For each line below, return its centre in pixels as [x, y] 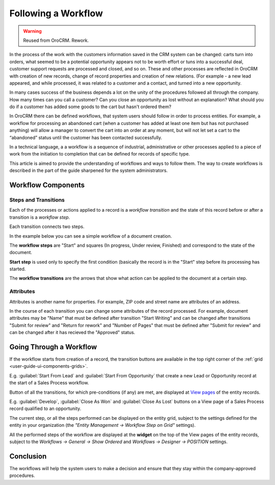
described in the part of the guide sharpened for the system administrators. [89, 170]
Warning [32, 31]
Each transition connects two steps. [47, 226]
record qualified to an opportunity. [45, 409]
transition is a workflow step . [40, 217]
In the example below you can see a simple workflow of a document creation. [91, 236]
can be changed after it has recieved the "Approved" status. [72, 333]
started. [18, 269]
